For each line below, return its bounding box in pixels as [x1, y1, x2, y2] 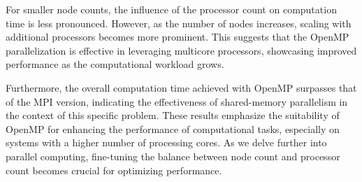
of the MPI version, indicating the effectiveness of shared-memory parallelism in [6, 94, 348, 108]
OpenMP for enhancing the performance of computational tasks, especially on [6, 121, 340, 136]
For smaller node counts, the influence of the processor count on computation [6, 2, 337, 16]
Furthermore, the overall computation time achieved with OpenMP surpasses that [6, 80, 357, 94]
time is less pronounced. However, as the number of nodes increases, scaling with [6, 15, 352, 30]
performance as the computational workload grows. [6, 57, 224, 71]
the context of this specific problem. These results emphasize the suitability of [6, 108, 340, 122]
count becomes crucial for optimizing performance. [6, 162, 222, 177]
